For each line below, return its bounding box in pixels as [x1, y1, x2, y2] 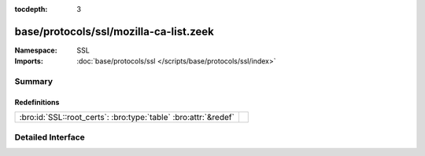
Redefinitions [14, 97, 60, 107]
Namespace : [14, 45, 58, 55]
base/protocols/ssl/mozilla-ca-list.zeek [14, 24, 214, 38]
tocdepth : [14, 5, 48, 13]
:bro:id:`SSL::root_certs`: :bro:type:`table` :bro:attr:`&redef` [19, 112, 235, 123]
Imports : [14, 56, 43, 66]
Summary [14, 76, 54, 87]
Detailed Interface [14, 132, 86, 143]
